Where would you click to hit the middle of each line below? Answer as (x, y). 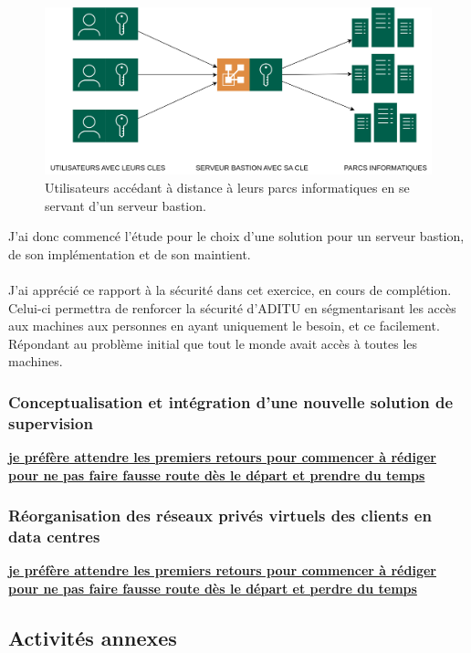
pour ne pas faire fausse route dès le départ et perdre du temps (213, 589)
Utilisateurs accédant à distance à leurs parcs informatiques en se (227, 188)
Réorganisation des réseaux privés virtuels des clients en (220, 516)
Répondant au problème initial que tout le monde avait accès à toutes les (213, 343)
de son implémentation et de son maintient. (130, 253)
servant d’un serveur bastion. (126, 205)
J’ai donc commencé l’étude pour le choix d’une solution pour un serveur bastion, (236, 236)
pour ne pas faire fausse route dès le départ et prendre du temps (217, 474)
